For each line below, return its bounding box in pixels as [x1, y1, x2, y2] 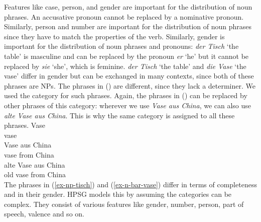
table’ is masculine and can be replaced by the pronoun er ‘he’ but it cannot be [4, 50, 249, 61]
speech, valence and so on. [4, 208, 84, 219]
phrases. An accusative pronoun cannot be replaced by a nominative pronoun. [4, 11, 244, 22]
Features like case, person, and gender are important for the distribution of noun [4, 2, 252, 12]
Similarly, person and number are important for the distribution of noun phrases [4, 21, 252, 32]
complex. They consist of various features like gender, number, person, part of [4, 198, 244, 209]
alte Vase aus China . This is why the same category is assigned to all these [4, 110, 235, 120]
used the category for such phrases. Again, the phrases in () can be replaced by [4, 90, 247, 101]
